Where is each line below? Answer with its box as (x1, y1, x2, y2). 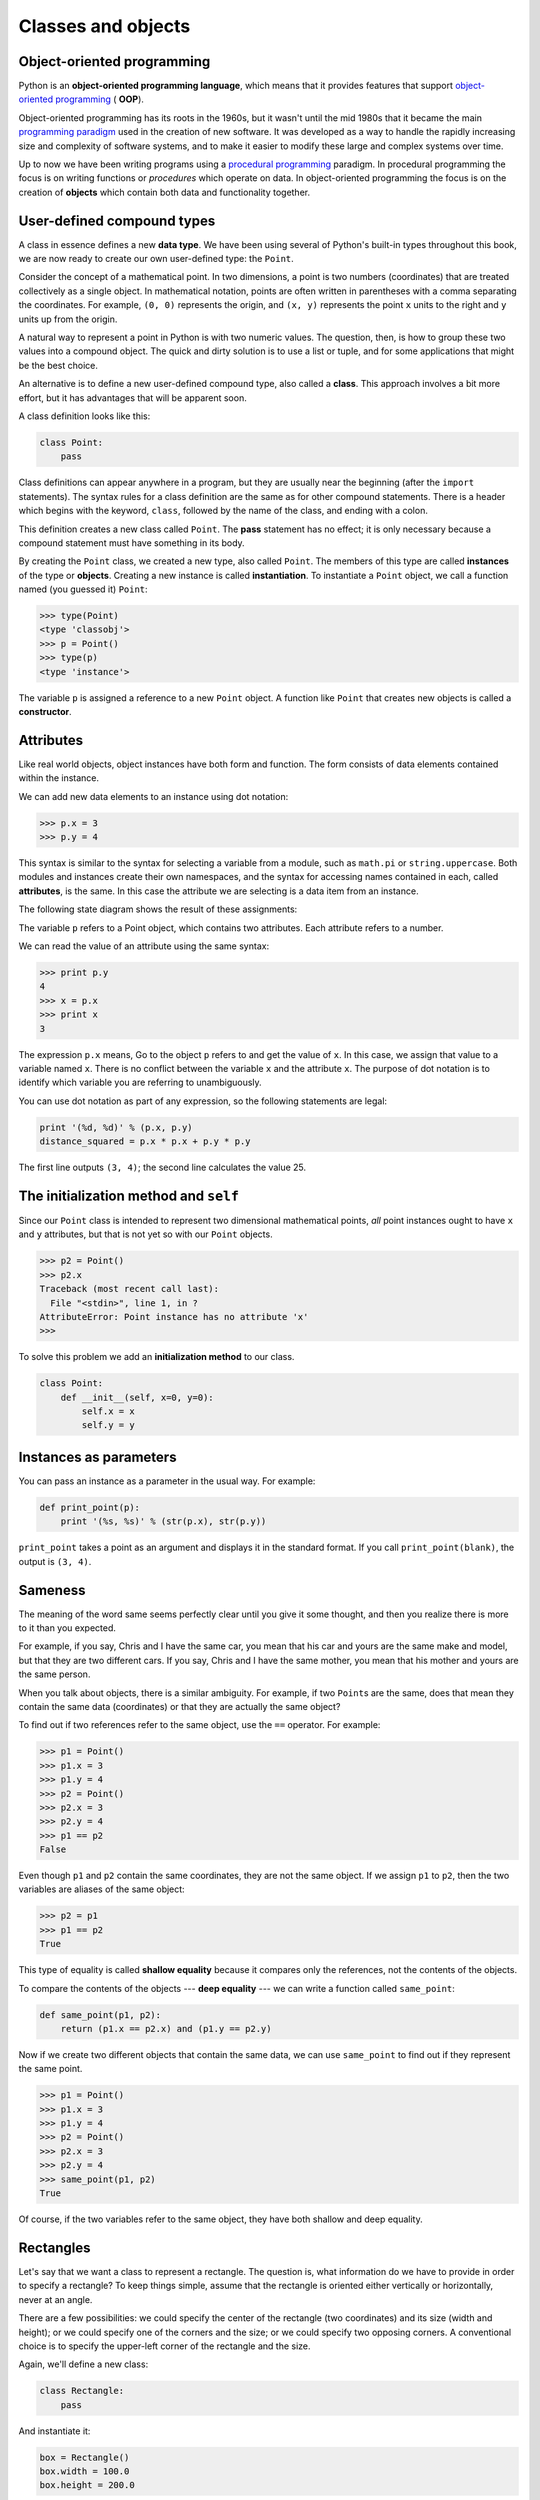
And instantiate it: (18, 2425, 91, 2437)
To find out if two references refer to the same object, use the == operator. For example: (18, 1719, 381, 1731)
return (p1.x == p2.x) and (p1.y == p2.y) (60, 2023, 272, 2034)
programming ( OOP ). (55, 93, 145, 105)
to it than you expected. (18, 1622, 117, 1634)
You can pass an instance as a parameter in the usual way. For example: (18, 1475, 316, 1487)
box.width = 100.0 (39, 2466, 130, 2477)
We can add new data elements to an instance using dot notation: (18, 790, 289, 802)
